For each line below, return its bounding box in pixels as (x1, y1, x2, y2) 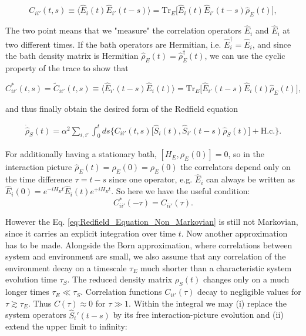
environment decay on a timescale (5, 261, 127, 274)
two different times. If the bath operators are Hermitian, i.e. (5, 38, 221, 50)
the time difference (5, 173, 72, 185)
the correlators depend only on (180, 161, 291, 173)
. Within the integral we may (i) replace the (129, 297, 287, 309)
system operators (5, 308, 66, 321)
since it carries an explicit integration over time (5, 227, 176, 239)
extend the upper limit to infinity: (5, 320, 127, 332)
